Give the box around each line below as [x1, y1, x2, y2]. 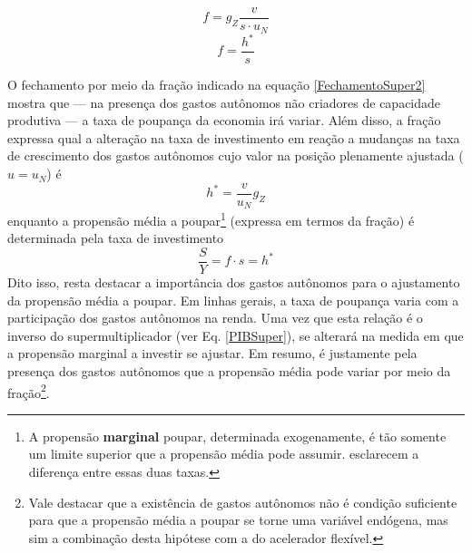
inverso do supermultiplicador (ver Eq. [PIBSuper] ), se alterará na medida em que [7, 325, 464, 344]
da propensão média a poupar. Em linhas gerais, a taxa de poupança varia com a [7, 290, 459, 309]
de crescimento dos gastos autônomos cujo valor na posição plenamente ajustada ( [7, 146, 464, 165]
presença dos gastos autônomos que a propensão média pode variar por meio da [7, 362, 451, 381]
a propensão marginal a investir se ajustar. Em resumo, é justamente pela [7, 344, 418, 363]
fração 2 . [7, 380, 50, 402]
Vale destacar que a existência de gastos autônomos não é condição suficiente [28, 492, 457, 511]
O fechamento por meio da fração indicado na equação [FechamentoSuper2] [7, 75, 426, 94]
